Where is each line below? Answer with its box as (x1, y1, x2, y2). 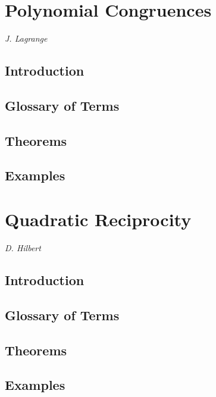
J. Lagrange (5, 32, 48, 45)
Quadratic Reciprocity (5, 207, 192, 232)
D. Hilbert (5, 241, 41, 254)
